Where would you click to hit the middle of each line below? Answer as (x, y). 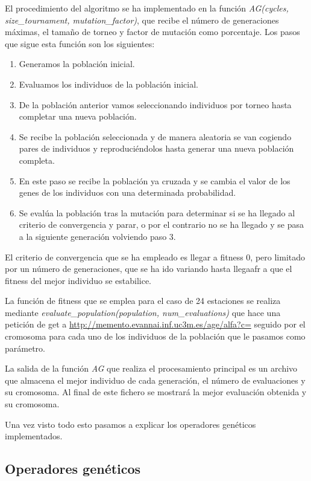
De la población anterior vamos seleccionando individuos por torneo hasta (155, 104)
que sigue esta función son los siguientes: (80, 43)
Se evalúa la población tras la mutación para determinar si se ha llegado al (157, 212)
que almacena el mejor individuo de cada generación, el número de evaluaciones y (155, 380)
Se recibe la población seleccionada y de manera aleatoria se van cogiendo (155, 136)
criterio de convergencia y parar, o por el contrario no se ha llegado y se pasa (162, 224)
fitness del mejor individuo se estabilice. (78, 280)
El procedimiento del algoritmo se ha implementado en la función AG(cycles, (147, 8)
